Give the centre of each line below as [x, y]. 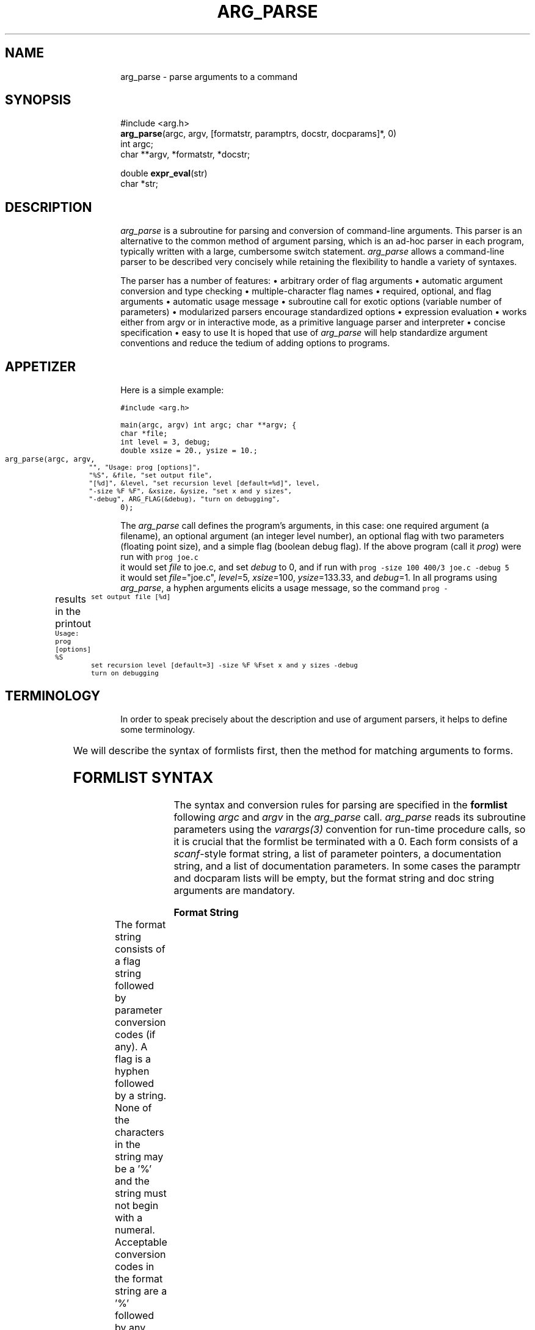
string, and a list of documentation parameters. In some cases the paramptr [347, 866]
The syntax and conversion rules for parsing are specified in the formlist [340, 805]
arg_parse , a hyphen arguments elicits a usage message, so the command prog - [284, 588]
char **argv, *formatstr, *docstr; [185, 154]
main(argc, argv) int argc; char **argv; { [208, 425]
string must [141, 1193]
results [71, 599]
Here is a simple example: [172, 390]
